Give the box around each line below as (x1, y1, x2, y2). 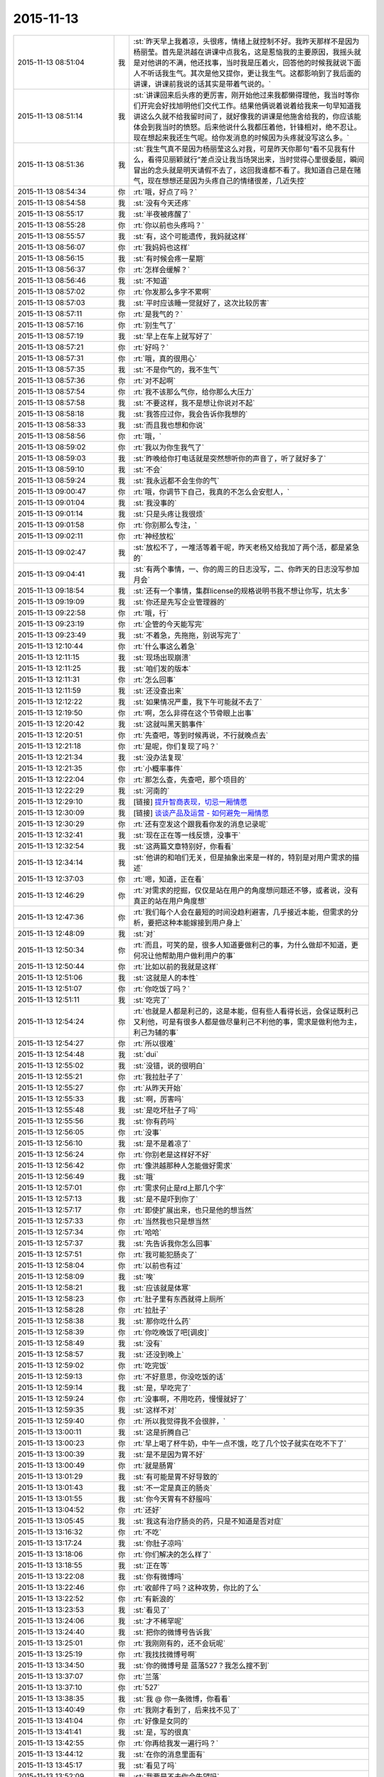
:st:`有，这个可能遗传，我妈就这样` (133, 231, 248, 241)
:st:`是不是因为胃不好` (133, 1449, 206, 1459)
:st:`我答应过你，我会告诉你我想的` (133, 409, 248, 419)
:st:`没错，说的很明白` (133, 1061, 206, 1070)
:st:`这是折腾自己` (133, 1427, 191, 1437)
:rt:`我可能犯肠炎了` (133, 1250, 198, 1260)
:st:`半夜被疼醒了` (133, 209, 191, 219)
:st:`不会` (133, 464, 163, 474)
